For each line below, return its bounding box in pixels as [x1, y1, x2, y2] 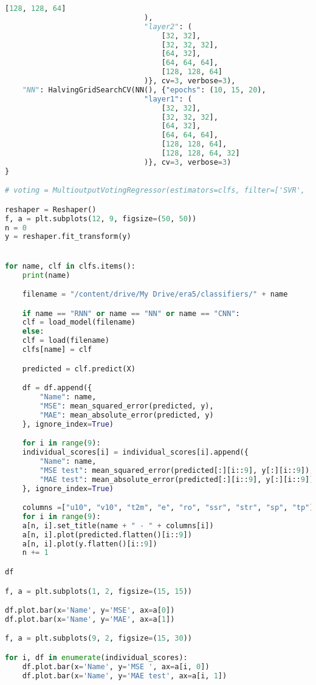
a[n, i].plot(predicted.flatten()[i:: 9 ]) [22, 530, 192, 539]
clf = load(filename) [22, 336, 109, 345]
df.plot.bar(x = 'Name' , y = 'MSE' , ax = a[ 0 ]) [5, 606, 175, 615]
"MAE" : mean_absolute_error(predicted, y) [39, 410, 214, 419]
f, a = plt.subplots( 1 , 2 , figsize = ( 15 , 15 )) [5, 587, 192, 596]
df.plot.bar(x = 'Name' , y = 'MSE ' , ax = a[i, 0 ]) [22, 662, 210, 671]
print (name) [22, 270, 70, 280]
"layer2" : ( [144, 22, 192, 31]
